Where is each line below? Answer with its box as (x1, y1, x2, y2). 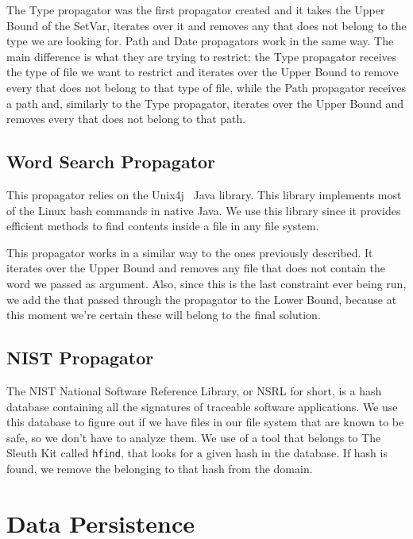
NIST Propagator (6, 345, 154, 370)
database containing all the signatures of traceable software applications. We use (6, 398, 398, 414)
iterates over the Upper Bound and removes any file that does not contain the (6, 260, 385, 276)
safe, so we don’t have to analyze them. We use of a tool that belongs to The (6, 429, 381, 445)
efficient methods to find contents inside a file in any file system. (6, 218, 319, 234)
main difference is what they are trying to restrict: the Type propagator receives (6, 48, 397, 64)
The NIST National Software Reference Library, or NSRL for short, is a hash (6, 382, 382, 398)
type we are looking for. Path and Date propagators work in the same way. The (6, 33, 394, 49)
